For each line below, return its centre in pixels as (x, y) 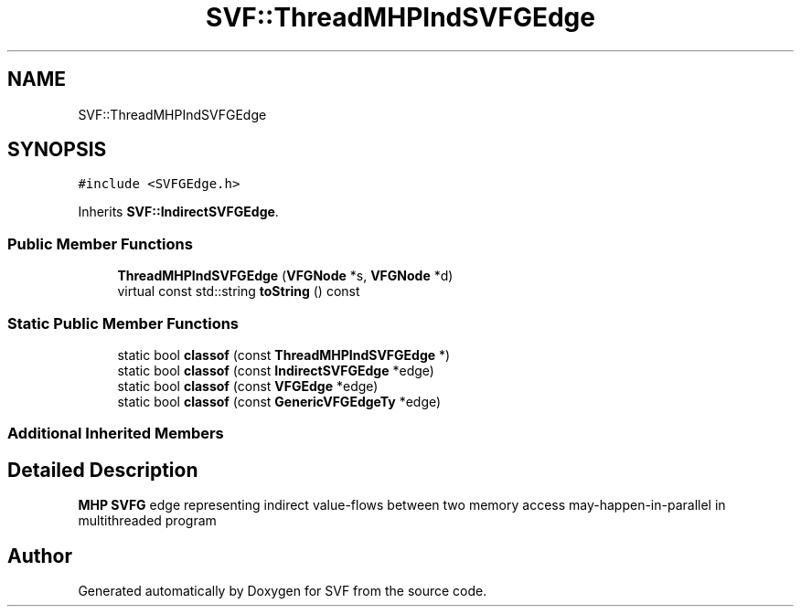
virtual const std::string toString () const (239, 291)
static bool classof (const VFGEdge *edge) (248, 386)
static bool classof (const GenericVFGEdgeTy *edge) (279, 401)
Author (40, 556)
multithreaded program (147, 521)
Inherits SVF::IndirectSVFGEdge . (178, 212)
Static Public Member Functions (123, 323)
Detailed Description (103, 470)
